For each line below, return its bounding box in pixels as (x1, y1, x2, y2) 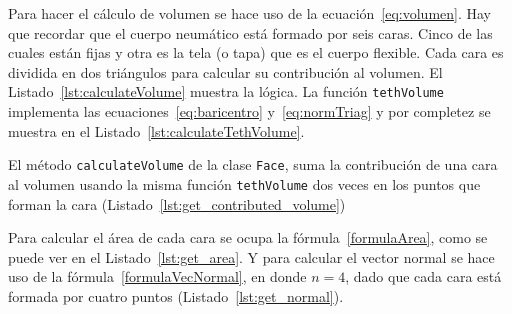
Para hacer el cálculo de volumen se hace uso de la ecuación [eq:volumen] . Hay (8, 3, 491, 23)
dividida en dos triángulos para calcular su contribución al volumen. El (8, 61, 443, 82)
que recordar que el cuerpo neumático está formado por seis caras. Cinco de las (8, 22, 493, 43)
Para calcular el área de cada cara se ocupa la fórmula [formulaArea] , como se (8, 227, 488, 248)
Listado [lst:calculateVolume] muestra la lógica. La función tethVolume (8, 81, 444, 102)
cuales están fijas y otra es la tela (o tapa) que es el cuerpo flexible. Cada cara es (8, 42, 504, 63)
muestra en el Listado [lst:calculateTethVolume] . (8, 120, 305, 141)
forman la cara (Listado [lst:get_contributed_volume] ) (8, 193, 346, 214)
